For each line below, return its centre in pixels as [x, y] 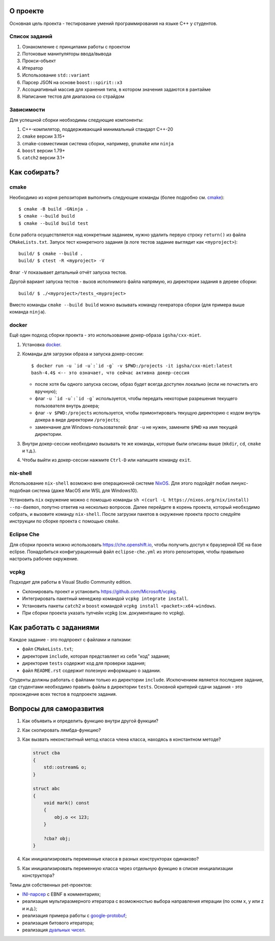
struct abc [46, 789]
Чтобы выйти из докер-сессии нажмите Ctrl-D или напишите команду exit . [107, 460]
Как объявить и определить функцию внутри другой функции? [90, 721]
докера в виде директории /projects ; [77, 420]
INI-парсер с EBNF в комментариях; [62, 894]
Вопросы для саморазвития [57, 709]
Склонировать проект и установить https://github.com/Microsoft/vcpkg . [100, 591]
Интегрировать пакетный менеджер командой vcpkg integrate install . [105, 598]
